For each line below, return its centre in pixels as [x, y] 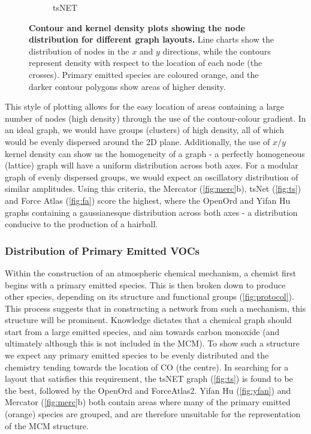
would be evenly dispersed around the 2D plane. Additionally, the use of [138, 141]
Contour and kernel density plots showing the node [137, 27]
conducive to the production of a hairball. [81, 224]
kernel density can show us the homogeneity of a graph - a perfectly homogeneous [155, 153]
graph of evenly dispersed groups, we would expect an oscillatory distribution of [152, 177]
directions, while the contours [217, 51]
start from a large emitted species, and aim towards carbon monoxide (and [142, 331]
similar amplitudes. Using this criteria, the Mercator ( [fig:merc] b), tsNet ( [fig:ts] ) [153, 189]
